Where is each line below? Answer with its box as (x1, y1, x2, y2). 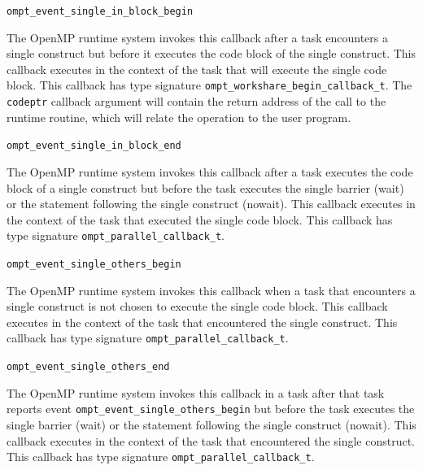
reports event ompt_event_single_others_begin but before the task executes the (7, 400, 415, 417)
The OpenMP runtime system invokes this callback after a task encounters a (7, 28, 388, 46)
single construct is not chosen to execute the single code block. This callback (7, 298, 388, 315)
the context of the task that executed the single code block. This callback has (7, 211, 393, 228)
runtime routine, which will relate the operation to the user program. (7, 108, 351, 125)
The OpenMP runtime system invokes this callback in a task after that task (7, 384, 385, 401)
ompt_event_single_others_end (7, 361, 170, 373)
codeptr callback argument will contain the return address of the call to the (7, 93, 386, 110)
